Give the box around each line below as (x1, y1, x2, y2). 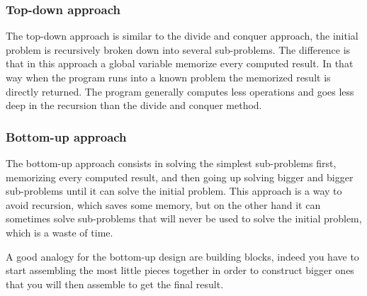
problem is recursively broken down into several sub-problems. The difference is (6, 42, 351, 57)
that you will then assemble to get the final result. (6, 276, 224, 291)
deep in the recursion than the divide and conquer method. (6, 98, 262, 113)
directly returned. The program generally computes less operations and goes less (6, 84, 354, 98)
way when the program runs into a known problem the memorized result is (6, 70, 331, 84)
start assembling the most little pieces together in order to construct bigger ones (6, 263, 354, 278)
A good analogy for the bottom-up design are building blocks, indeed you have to (6, 249, 359, 263)
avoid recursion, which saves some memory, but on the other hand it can (6, 197, 321, 212)
